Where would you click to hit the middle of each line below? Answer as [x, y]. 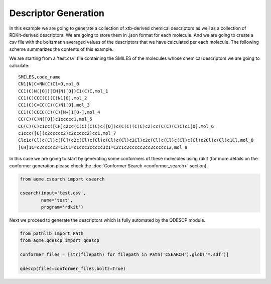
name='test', [57, 200]
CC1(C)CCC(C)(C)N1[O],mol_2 [53, 98]
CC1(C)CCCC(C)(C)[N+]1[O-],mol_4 [59, 112]
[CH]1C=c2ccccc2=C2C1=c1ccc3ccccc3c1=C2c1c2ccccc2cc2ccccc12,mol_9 [103, 147]
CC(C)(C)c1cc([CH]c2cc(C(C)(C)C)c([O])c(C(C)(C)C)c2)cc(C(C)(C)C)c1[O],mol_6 [116, 126]
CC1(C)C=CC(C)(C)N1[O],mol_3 [54, 105]
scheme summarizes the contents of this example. [61, 49]
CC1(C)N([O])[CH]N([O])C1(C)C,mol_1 [63, 91]
